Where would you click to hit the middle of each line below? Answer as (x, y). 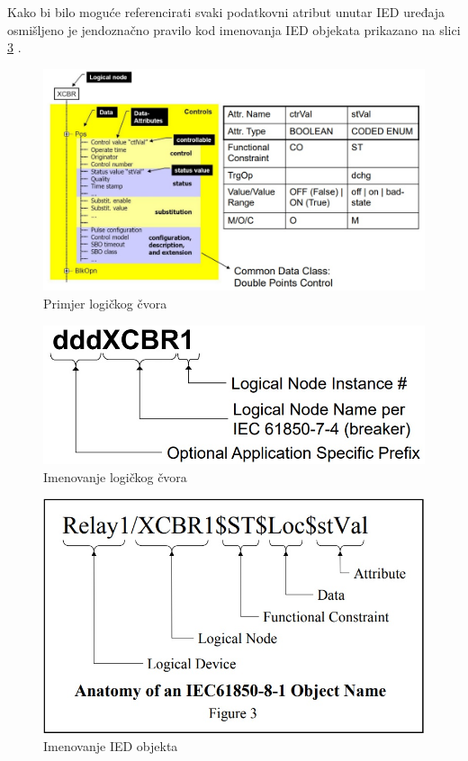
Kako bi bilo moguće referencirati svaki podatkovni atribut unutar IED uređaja (226, 12)
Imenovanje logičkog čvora (115, 476)
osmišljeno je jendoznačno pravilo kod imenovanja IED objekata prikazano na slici (234, 29)
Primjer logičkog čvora (105, 303)
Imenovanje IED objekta (111, 746)
